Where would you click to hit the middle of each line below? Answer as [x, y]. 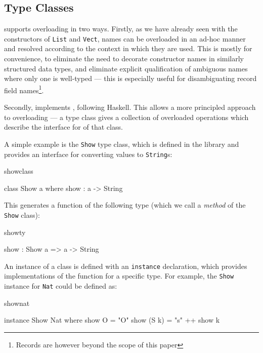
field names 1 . [24, 89]
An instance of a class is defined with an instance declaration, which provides [126, 266]
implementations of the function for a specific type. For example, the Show [119, 276]
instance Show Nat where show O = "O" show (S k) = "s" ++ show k [112, 320]
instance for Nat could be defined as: [61, 286]
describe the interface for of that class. [63, 127]
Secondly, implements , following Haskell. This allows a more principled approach [130, 107]
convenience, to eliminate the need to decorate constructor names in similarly [124, 58]
